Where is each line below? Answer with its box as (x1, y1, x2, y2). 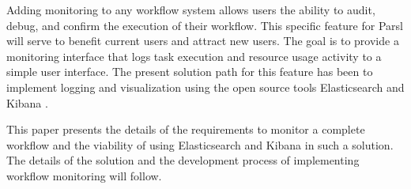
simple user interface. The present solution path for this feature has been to (6, 63, 373, 80)
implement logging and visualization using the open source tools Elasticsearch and (6, 78, 405, 95)
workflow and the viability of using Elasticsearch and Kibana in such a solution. (6, 136, 394, 153)
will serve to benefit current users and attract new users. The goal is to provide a (6, 32, 399, 49)
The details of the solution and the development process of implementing (6, 152, 360, 168)
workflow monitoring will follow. (6, 167, 162, 183)
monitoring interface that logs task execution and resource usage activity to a (6, 47, 382, 64)
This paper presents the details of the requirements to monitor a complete (6, 121, 365, 138)
